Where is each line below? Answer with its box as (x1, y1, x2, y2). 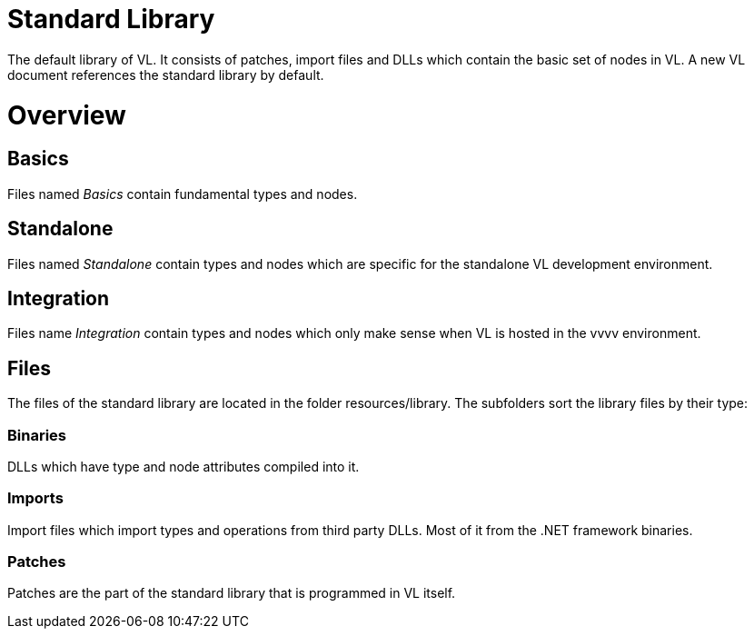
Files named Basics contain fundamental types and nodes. (7, 185, 358, 202)
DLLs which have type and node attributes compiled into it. (7, 458, 360, 474)
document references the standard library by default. (7, 66, 324, 83)
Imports (7, 489, 64, 508)
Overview (7, 99, 126, 131)
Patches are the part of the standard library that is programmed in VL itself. (7, 585, 456, 601)
